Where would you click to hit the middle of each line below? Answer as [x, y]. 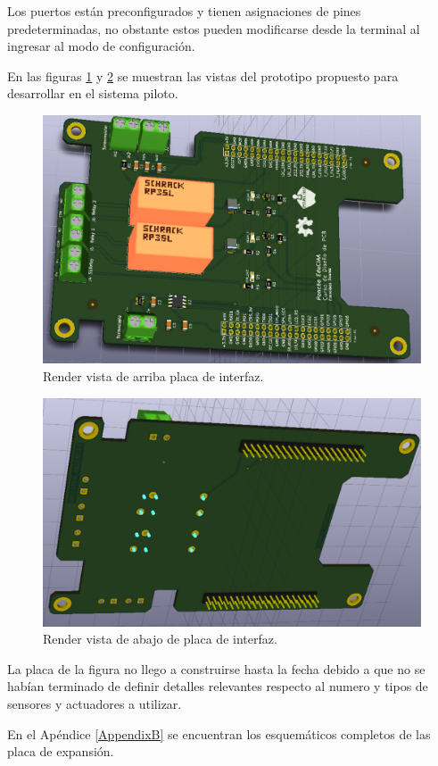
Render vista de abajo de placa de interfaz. [160, 639]
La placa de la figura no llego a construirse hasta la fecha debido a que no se [216, 668]
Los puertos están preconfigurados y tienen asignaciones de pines [184, 11]
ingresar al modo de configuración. [101, 46]
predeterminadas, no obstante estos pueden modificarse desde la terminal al [214, 28]
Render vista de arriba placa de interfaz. [153, 376]
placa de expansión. [61, 751]
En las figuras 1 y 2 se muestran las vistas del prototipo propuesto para [203, 75]
